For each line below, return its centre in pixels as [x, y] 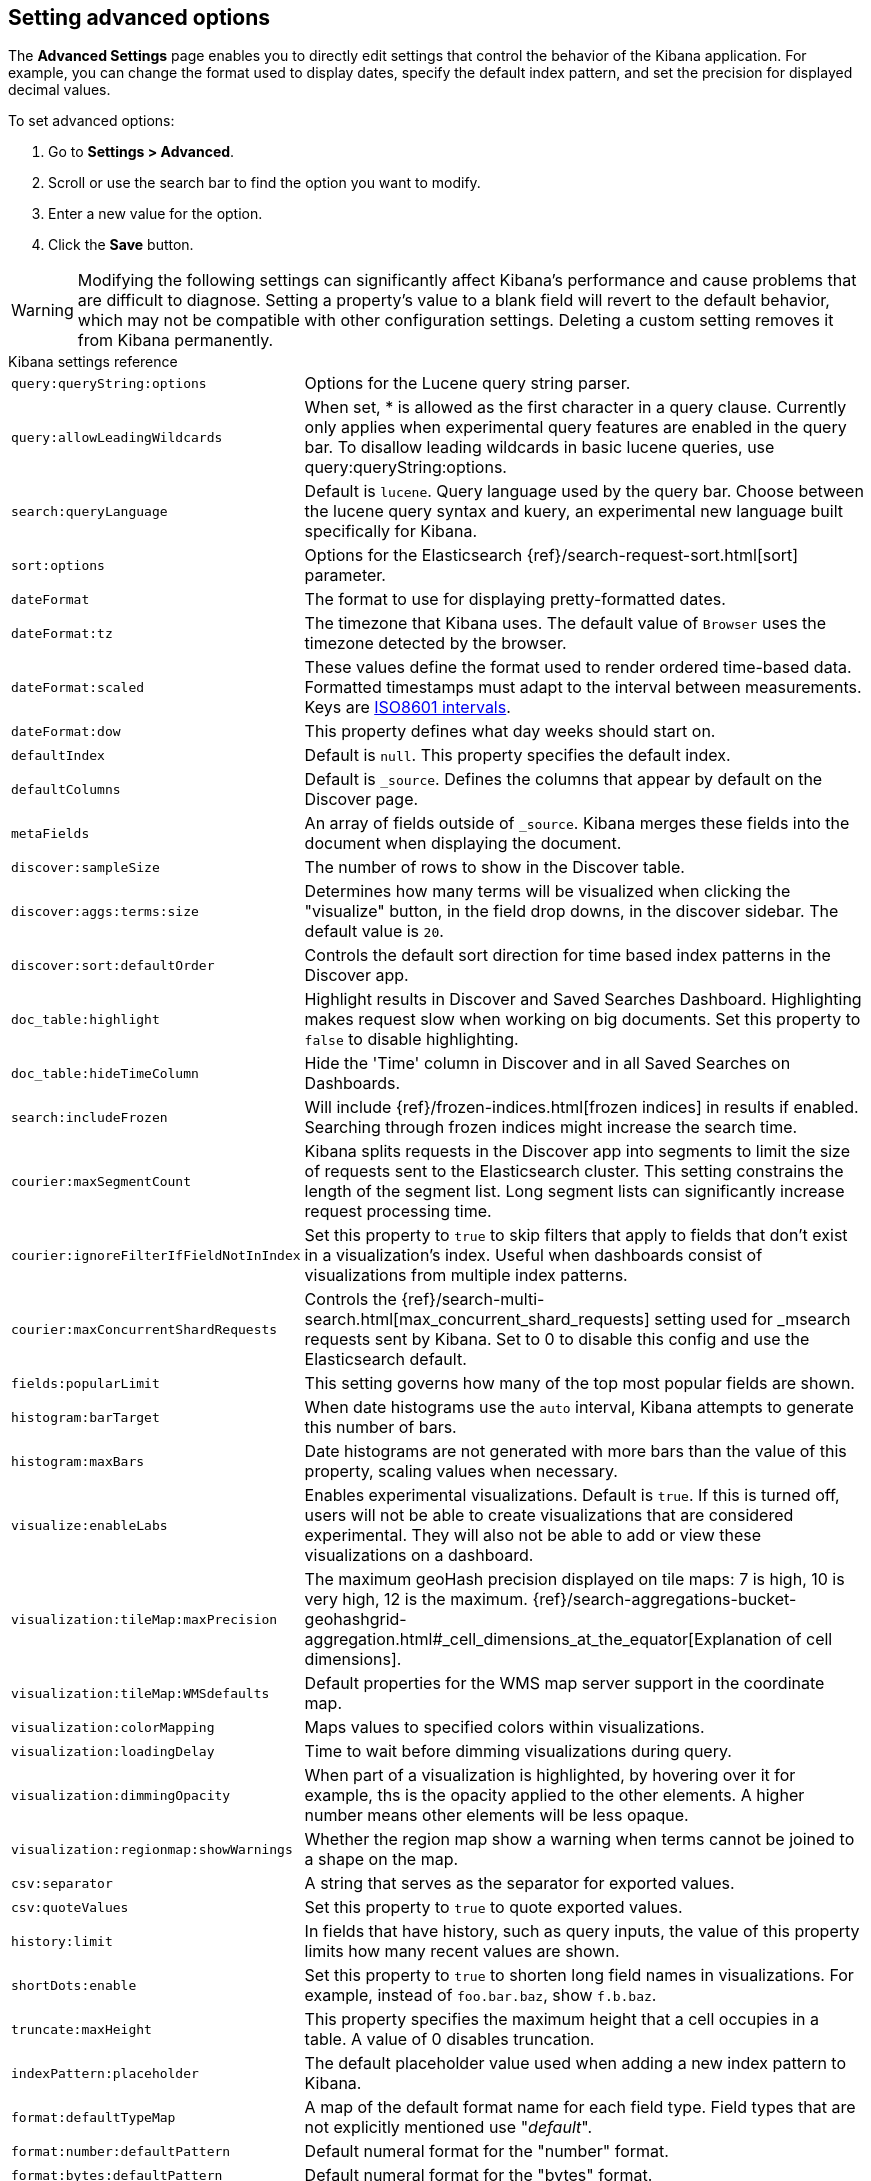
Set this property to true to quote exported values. [493, 1907]
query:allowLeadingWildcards [117, 437]
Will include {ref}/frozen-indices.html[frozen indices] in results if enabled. [581, 1107]
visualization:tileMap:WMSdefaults [140, 1693]
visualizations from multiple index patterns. [466, 1275]
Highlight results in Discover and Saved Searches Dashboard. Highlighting [583, 999]
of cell [809, 1639]
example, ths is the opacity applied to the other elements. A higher [554, 1795]
